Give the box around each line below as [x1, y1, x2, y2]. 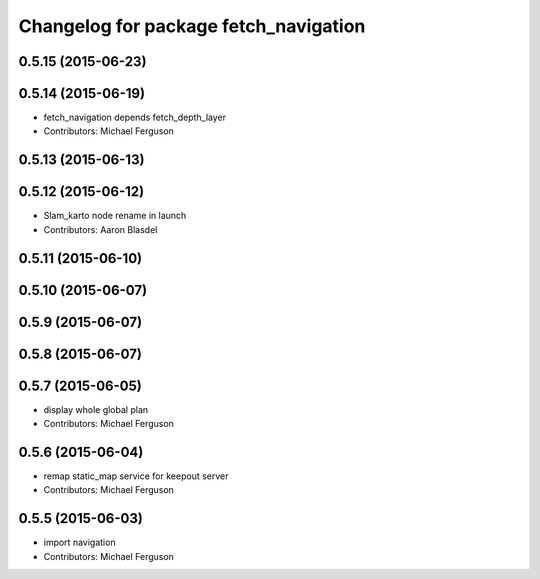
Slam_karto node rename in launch [43, 210, 187, 222]
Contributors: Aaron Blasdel [43, 223, 158, 235]
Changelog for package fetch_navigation [18, 15, 366, 37]
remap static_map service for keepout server [43, 470, 229, 482]
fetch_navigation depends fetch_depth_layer [43, 111, 227, 124]
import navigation [43, 536, 116, 549]
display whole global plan [43, 403, 149, 415]
